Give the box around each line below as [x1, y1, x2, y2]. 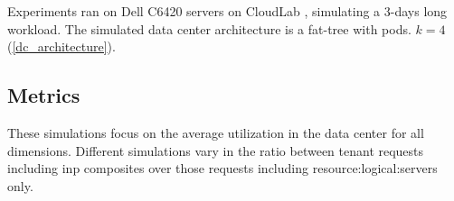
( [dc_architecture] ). [7, 37, 116, 56]
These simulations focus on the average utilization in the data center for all [7, 123, 424, 142]
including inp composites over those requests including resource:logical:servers [7, 159, 438, 178]
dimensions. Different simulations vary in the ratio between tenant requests [7, 141, 424, 160]
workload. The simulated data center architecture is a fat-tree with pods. [7, 19, 411, 38]
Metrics [7, 81, 80, 109]
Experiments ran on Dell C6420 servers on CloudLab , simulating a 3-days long [7, 2, 448, 20]
